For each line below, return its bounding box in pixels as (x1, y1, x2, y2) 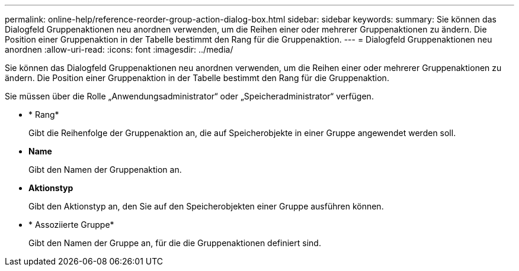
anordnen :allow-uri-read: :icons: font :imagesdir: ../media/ (5, 44, 233, 54)
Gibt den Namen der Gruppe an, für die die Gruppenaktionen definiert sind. (28, 238, 321, 248)
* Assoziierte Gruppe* (28, 220, 114, 230)
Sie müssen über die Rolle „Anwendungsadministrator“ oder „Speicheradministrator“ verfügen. (5, 91, 374, 101)
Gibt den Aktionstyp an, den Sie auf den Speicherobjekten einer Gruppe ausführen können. (28, 201, 384, 211)
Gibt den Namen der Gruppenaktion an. (28, 164, 182, 175)
